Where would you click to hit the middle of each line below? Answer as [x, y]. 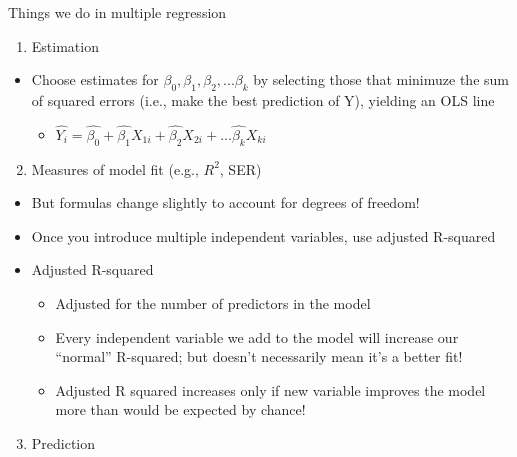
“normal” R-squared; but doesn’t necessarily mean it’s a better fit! [259, 356]
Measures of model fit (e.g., [115, 168]
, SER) [240, 168]
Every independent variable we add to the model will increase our [257, 336]
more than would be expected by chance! [180, 409]
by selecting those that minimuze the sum [381, 79]
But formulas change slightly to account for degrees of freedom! [225, 202]
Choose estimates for [95, 79]
